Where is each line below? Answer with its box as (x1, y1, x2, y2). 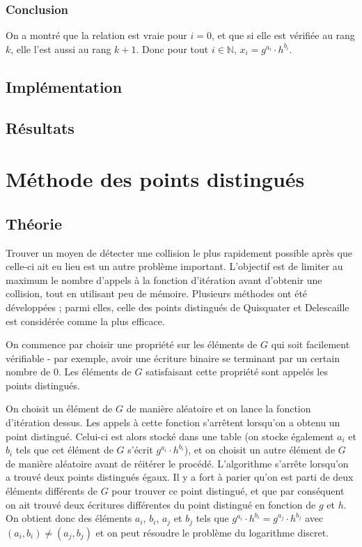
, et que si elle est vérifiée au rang (211, 28, 355, 43)
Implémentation (6, 75, 123, 97)
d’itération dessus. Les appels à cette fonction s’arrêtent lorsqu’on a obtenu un (6, 415, 340, 430)
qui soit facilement (271, 337, 350, 352)
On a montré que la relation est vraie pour (6, 28, 187, 43)
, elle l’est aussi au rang (10, 41, 111, 56)
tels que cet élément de (15, 442, 113, 457)
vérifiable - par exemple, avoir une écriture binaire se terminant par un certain (6, 350, 340, 365)
